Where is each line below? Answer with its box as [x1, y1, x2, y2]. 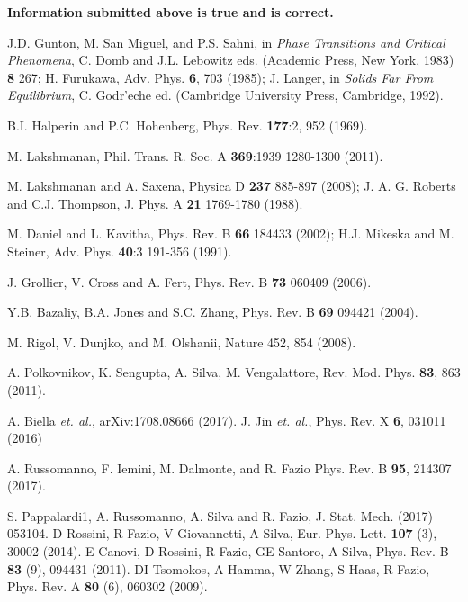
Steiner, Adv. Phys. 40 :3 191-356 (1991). [7, 241, 232, 260]
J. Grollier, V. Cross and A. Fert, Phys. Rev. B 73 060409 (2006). [7, 272, 372, 291]
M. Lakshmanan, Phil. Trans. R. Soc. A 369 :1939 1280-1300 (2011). [7, 146, 383, 165]
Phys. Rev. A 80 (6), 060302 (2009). [7, 577, 208, 596]
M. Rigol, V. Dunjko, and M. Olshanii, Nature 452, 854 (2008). [7, 332, 356, 351]
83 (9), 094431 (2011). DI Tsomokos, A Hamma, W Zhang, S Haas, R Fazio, [7, 559, 430, 578]
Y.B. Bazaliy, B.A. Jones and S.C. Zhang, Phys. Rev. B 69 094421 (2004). [7, 302, 418, 321]
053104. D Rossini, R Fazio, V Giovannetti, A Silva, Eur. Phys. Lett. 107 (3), [7, 524, 437, 543]
